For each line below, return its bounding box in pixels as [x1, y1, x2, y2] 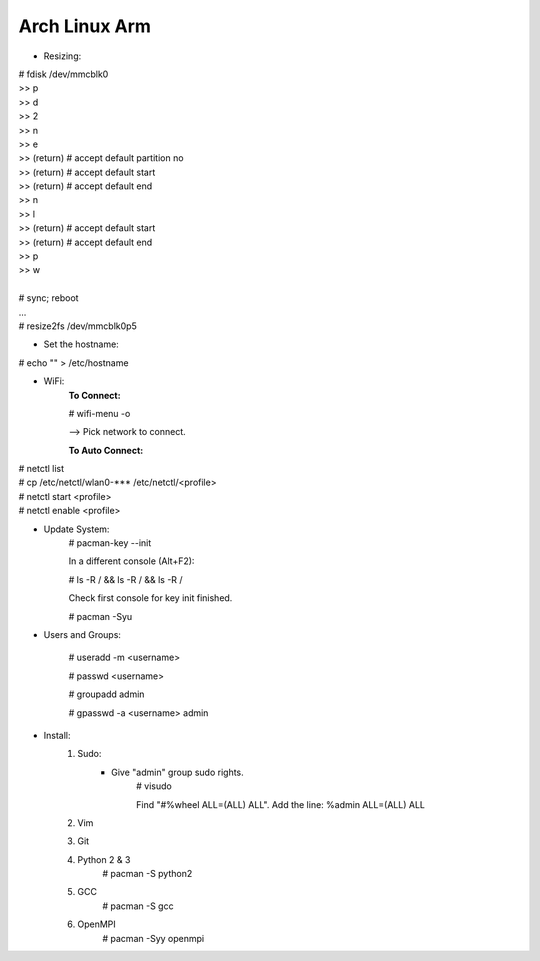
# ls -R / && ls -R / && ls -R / [68, 573, 184, 585]
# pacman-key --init [68, 537, 152, 549]
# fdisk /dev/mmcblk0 [18, 68, 109, 80]
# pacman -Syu [68, 610, 133, 622]
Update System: [43, 523, 110, 535]
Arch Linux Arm [18, 15, 152, 37]
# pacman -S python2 [102, 868, 193, 880]
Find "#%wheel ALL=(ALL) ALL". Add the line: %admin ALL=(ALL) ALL [136, 798, 425, 810]
